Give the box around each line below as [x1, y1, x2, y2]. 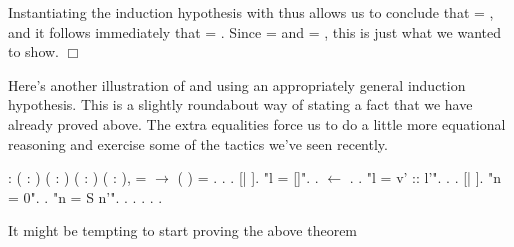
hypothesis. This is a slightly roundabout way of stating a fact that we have [8, 94, 473, 115]
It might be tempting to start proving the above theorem [8, 220, 358, 241]
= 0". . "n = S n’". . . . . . [8, 186, 163, 207]
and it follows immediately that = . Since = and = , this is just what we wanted [8, 21, 502, 42]
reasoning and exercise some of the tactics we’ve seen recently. [8, 133, 388, 154]
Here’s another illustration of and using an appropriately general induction [8, 74, 466, 95]
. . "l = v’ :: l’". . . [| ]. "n [349, 167, 502, 188]
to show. [8, 41, 60, 62]
